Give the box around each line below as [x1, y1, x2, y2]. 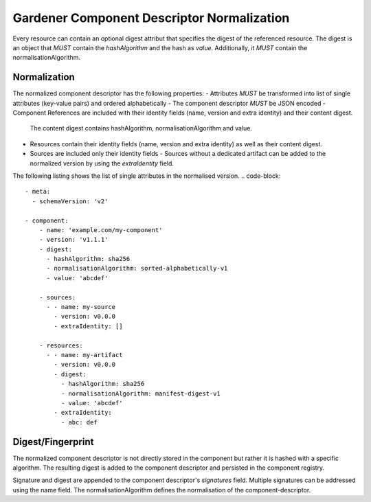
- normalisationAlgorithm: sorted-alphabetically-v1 [46, 264, 228, 273]
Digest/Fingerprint [12, 436, 94, 448]
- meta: [25, 187, 51, 196]
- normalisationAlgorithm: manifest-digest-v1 [60, 389, 221, 398]
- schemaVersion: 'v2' [32, 197, 109, 205]
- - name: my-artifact [46, 351, 123, 358]
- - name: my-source [46, 303, 116, 311]
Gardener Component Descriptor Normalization [12, 10, 290, 25]
